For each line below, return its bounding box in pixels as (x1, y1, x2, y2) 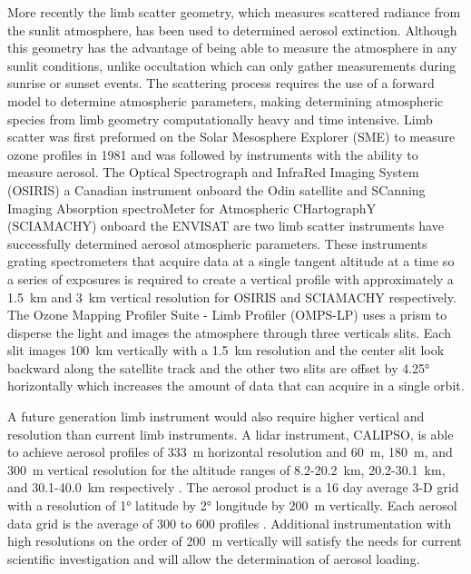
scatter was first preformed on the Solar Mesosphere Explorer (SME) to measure (7, 127, 456, 146)
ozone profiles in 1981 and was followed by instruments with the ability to (7, 144, 418, 163)
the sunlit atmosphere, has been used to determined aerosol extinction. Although (7, 20, 457, 39)
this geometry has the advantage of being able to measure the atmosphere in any (7, 38, 457, 57)
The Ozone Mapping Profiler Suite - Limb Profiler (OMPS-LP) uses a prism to (7, 305, 447, 324)
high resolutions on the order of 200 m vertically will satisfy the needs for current (7, 531, 462, 550)
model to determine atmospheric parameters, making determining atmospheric (7, 91, 444, 110)
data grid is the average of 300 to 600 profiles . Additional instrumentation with (7, 513, 452, 532)
